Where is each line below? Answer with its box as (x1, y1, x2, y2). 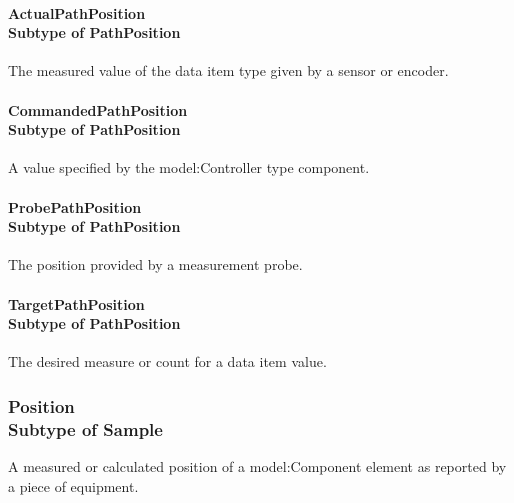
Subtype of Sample (8, 416, 163, 441)
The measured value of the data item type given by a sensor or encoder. (8, 60, 449, 81)
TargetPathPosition (8, 293, 145, 314)
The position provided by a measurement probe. (8, 254, 303, 275)
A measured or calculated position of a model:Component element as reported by (8, 456, 507, 477)
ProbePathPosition (8, 196, 142, 217)
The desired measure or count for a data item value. (8, 351, 327, 372)
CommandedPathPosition (8, 99, 188, 120)
